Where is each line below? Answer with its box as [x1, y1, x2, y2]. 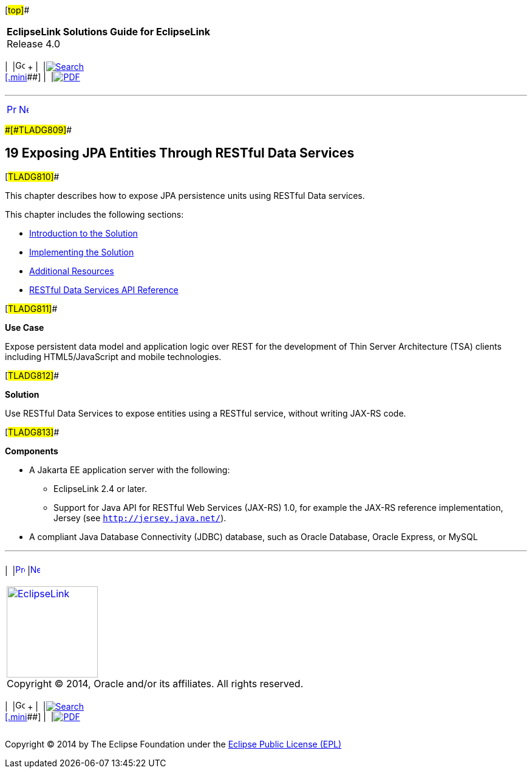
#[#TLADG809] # [5, 125, 72, 135]
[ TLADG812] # [5, 370, 60, 381]
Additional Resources [29, 265, 114, 276]
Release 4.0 [7, 38, 61, 50]
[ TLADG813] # [5, 426, 60, 437]
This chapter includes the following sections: [5, 209, 184, 220]
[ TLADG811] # [5, 303, 58, 314]
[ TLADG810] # [5, 171, 60, 182]
